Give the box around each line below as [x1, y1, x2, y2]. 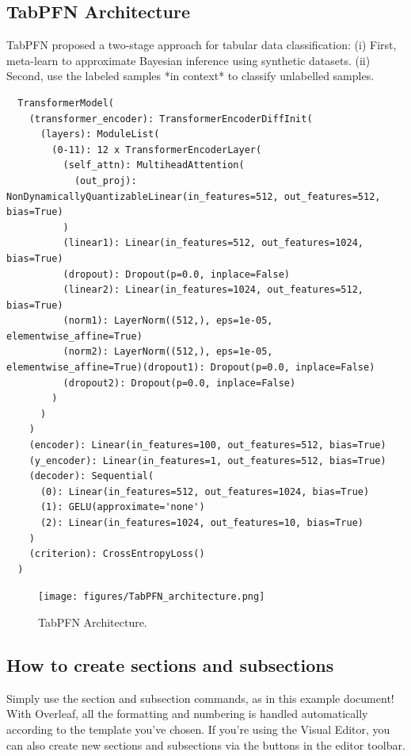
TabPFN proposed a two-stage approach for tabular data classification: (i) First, [6, 36, 397, 53]
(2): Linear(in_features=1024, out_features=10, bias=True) [40, 517, 364, 529]
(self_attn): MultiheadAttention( [63, 159, 245, 171]
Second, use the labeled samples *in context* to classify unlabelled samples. [6, 67, 375, 84]
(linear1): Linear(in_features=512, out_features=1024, [63, 237, 364, 249]
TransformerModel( [17, 97, 115, 109]
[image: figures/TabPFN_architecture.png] [38, 591, 265, 603]
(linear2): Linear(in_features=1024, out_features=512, [63, 284, 364, 296]
